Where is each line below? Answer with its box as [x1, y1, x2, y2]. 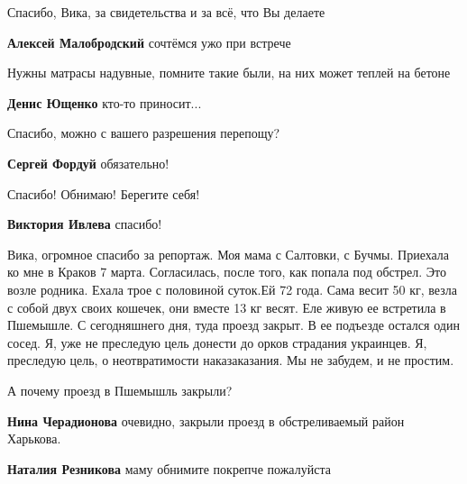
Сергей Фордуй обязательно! [7, 153, 169, 172]
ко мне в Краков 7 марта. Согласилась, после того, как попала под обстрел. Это [7, 262, 446, 281]
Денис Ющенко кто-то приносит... [7, 93, 202, 112]
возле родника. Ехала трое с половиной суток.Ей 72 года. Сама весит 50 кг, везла [7, 279, 457, 298]
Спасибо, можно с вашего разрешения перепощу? [7, 123, 280, 142]
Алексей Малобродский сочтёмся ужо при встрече [7, 32, 291, 51]
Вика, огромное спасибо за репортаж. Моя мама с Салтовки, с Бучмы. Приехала [7, 244, 450, 263]
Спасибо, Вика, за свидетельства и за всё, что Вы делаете [7, 3, 325, 21]
